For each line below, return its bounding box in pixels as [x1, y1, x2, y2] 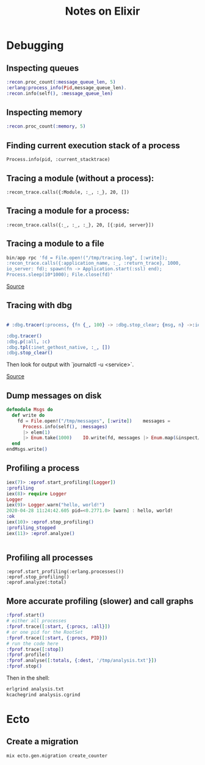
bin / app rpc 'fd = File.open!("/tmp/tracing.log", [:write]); [6, 254, 168, 260]
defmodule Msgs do [6, 407, 53, 413]
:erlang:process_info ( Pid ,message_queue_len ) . [6, 84, 127, 91]
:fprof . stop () [6, 663, 43, 669]
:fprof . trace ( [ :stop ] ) [6, 646, 64, 652]
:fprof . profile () [6, 652, 51, 658]
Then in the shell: [6, 674, 50, 681]
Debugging [6, 38, 64, 52]
